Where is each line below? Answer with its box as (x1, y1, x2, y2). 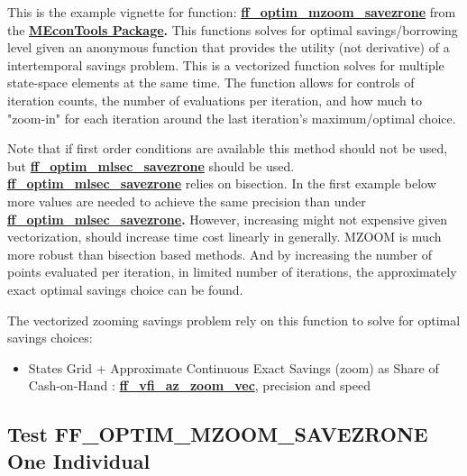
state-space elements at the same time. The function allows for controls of (7, 73, 415, 92)
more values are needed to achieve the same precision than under (7, 191, 366, 210)
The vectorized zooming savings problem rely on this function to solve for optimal (7, 310, 461, 329)
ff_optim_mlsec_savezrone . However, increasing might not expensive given (7, 209, 447, 228)
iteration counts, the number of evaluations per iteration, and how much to (7, 90, 422, 109)
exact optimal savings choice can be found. (7, 279, 243, 298)
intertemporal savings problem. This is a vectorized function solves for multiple (7, 55, 444, 74)
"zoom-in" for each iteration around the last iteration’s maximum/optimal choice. (7, 108, 456, 127)
